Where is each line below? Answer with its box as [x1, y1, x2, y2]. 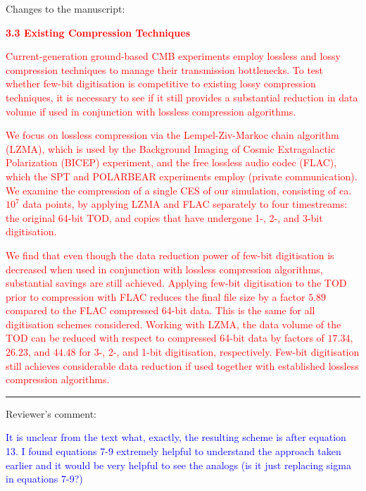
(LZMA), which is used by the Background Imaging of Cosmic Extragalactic [6, 141, 335, 156]
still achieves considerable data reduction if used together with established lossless [6, 358, 359, 373]
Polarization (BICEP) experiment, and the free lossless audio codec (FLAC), [6, 155, 337, 170]
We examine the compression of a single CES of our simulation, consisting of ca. [6, 182, 352, 197]
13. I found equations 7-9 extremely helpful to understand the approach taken [6, 444, 341, 459]
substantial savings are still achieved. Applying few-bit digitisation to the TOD [6, 275, 347, 290]
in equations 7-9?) [6, 471, 83, 486]
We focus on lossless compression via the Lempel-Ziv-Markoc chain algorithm [6, 128, 339, 142]
